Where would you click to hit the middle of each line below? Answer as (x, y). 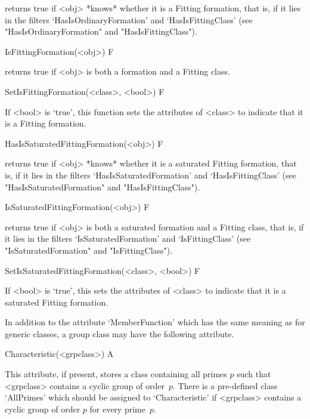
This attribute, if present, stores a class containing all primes (116, 374)
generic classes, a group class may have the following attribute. (120, 333)
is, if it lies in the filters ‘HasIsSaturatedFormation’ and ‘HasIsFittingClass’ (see (151, 175)
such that (254, 374)
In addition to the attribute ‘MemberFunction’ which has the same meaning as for (155, 322)
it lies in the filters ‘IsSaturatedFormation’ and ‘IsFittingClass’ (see (128, 238)
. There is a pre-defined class (225, 385)
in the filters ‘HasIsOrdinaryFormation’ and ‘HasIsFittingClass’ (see (129, 19)
